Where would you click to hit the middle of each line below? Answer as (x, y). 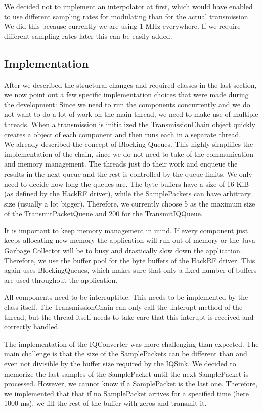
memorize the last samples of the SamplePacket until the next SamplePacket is (126, 373)
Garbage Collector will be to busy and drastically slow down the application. (123, 250)
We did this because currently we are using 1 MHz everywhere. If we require (122, 26)
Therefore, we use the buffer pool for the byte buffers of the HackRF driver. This (130, 260)
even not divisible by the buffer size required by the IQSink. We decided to (120, 364)
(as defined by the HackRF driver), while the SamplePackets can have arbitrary (127, 194)
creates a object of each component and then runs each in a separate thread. (123, 134)
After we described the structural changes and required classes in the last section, (130, 84)
